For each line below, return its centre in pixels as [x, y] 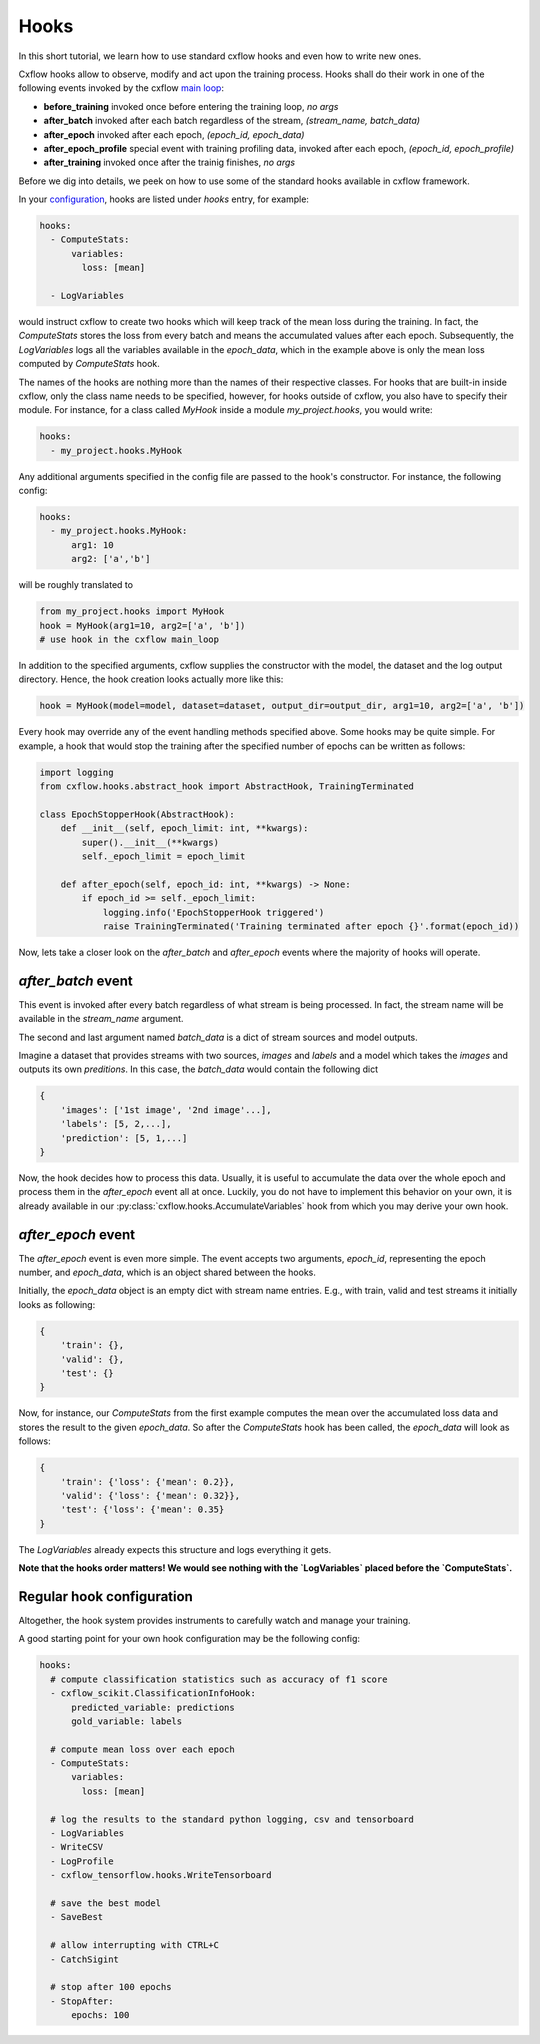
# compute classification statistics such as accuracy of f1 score [219, 1679]
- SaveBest [77, 1917]
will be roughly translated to [76, 585]
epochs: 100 [100, 2015]
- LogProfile [82, 1861]
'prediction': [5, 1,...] [124, 1138]
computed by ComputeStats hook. [89, 364]
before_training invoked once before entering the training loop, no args [191, 106]
